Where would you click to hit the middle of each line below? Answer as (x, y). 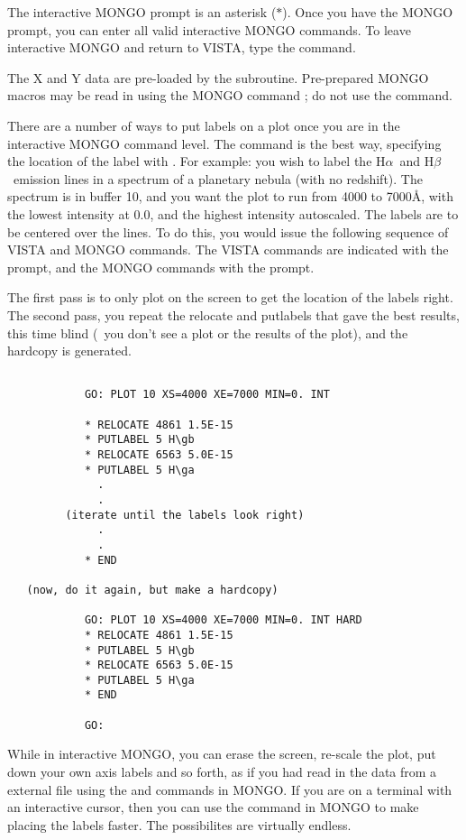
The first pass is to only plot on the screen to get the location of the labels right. (230, 297)
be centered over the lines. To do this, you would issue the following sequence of (228, 231)
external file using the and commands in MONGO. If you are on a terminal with (230, 789)
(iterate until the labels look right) (185, 515)
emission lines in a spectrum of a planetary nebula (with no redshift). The (218, 178)
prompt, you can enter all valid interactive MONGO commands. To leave (209, 29)
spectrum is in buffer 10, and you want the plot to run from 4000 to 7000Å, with (230, 196)
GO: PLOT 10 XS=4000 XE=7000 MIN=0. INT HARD (223, 620)
